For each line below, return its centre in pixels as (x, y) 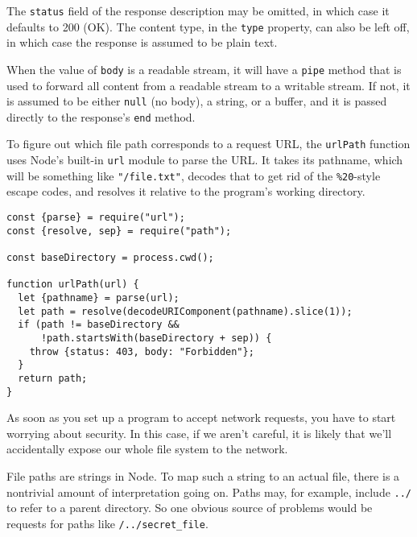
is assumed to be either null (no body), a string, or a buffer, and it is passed (197, 101)
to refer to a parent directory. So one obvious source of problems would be (190, 508)
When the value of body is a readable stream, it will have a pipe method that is (204, 69)
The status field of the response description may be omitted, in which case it (198, 10)
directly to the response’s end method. (101, 116)
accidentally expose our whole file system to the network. (147, 449)
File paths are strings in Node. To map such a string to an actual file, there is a (203, 476)
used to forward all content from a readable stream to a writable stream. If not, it (208, 85)
